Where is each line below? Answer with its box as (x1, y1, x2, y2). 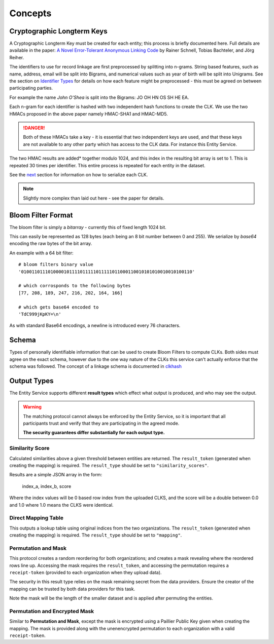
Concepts (9, 8, 52, 19)
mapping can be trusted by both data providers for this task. (9, 586, 135, 592)
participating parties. (9, 85, 53, 91)
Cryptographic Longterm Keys (9, 27, 108, 35)
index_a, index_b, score (22, 483, 72, 489)
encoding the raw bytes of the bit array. (9, 241, 92, 247)
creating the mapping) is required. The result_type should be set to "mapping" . (9, 532, 182, 538)
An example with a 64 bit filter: (9, 250, 74, 256)
